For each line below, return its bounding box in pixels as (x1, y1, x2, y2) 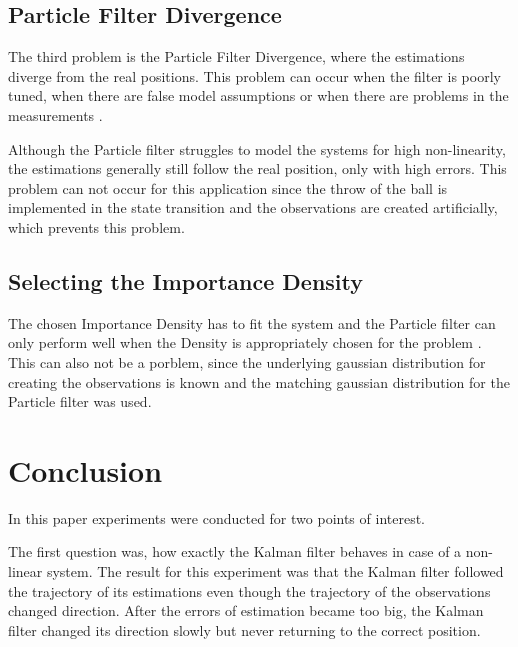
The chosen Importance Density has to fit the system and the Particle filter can (8, 312, 496, 333)
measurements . (8, 104, 103, 125)
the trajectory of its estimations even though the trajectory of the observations (8, 580, 491, 601)
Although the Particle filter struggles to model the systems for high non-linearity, (8, 138, 506, 159)
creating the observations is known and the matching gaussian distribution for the (8, 371, 510, 392)
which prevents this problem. (8, 216, 185, 237)
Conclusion (8, 449, 163, 490)
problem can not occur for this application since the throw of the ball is (8, 177, 448, 198)
